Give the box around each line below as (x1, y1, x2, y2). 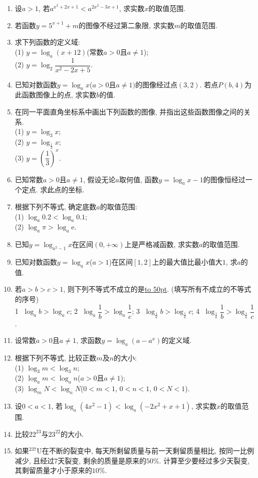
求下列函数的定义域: (15, 37, 80, 47)
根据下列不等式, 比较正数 (15, 352, 97, 363)
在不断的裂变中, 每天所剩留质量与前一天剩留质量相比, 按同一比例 (42, 445, 254, 456)
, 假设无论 (83, 174, 116, 184)
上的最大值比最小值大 (152, 257, 222, 267)
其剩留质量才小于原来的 (15, 465, 92, 475)
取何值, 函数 (119, 174, 159, 184)
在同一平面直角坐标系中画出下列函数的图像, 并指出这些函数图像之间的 (15, 106, 244, 117)
